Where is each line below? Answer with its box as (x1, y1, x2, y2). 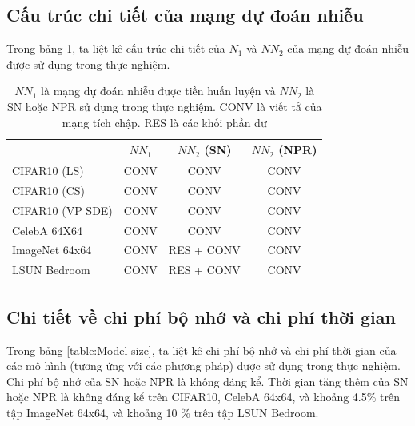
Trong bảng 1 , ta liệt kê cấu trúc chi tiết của (6, 40, 225, 57)
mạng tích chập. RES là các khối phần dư (62, 113, 267, 130)
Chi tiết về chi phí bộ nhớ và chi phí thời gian (6, 304, 396, 328)
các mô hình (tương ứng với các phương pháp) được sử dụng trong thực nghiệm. (6, 357, 401, 374)
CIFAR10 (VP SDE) (12, 201, 113, 218)
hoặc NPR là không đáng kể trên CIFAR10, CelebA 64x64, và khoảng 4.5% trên (6, 388, 401, 405)
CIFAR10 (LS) (12, 162, 84, 179)
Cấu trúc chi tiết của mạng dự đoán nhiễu (6, 2, 364, 27)
